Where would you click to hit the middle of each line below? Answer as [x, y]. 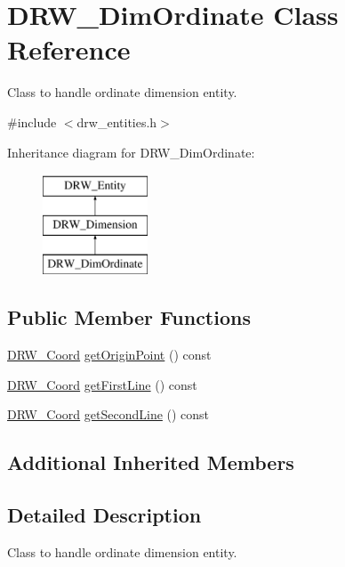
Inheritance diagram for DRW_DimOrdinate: [131, 152]
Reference [69, 49]
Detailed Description [104, 515]
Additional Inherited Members [151, 462]
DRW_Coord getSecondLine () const [108, 414]
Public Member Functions [129, 317]
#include [32, 121]
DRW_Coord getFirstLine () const [102, 384]
